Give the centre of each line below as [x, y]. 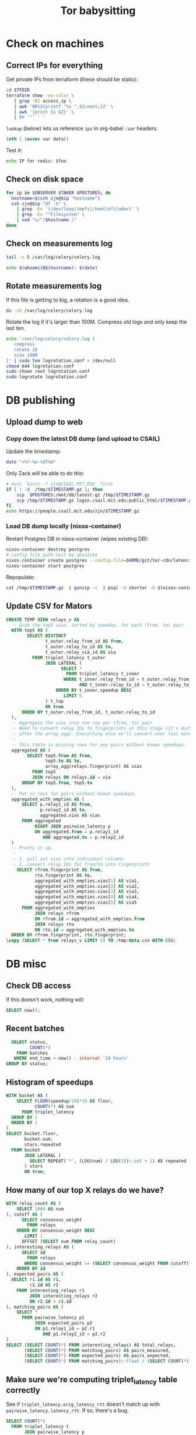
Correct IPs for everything [55, 65]
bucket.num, [39, 1139]
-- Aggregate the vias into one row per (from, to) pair [82, 723]
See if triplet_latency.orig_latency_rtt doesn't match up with [83, 1404]
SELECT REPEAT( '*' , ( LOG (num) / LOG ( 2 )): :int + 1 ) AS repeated [108, 1161]
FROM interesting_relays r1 [50, 1290]
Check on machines [55, 44]
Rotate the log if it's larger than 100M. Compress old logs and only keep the [97, 322]
